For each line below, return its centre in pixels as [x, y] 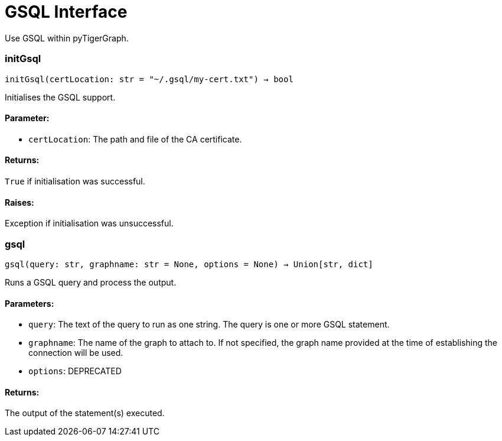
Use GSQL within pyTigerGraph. [67, 38]
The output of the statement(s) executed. [85, 413]
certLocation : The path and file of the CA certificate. [135, 139]
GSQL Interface [66, 12]
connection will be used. [76, 353]
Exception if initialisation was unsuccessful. [89, 223]
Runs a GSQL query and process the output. [91, 282]
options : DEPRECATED [75, 371]
